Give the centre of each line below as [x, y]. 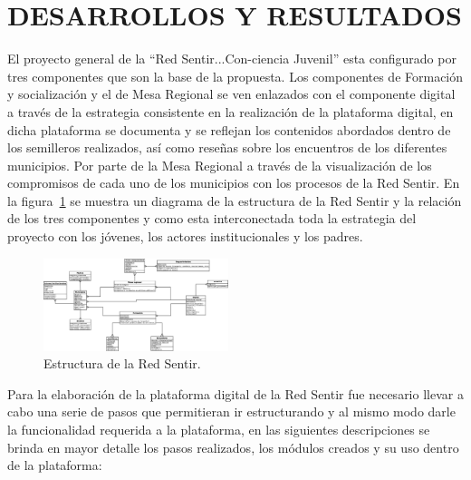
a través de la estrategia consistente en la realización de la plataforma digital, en [231, 111]
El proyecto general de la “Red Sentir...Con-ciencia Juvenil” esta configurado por [232, 59]
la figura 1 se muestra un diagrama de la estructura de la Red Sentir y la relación [235, 200]
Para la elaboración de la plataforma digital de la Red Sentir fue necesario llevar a [235, 393]
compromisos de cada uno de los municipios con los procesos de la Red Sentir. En [234, 183]
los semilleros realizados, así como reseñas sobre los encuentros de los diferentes [227, 147]
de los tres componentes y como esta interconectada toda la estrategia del [212, 218]
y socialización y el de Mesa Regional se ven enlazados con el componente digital [231, 94]
